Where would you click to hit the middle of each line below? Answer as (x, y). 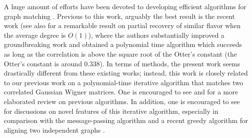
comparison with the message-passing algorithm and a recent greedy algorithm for (126, 120)
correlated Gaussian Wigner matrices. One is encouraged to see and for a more (121, 92)
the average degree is (35, 35)
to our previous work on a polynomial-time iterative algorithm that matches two (124, 82)
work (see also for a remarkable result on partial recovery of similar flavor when (122, 25)
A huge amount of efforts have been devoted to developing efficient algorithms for (125, 6)
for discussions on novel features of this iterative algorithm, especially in (111, 111)
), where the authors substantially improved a (157, 35)
